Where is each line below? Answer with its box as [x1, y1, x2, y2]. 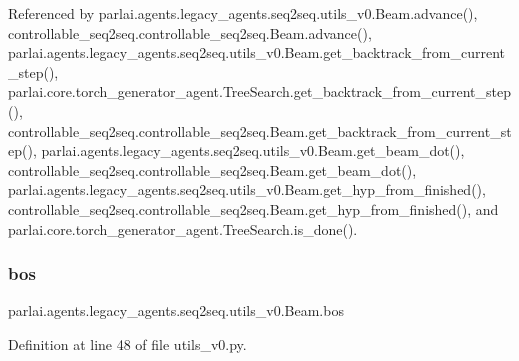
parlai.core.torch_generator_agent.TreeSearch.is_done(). [8, 218, 358, 239]
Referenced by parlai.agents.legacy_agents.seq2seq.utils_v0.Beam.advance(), [8, 3, 478, 23]
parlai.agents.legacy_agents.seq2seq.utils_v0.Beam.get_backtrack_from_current [8, 42, 505, 63]
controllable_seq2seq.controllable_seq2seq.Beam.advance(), [8, 22, 372, 43]
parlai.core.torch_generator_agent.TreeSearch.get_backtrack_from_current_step [8, 81, 511, 102]
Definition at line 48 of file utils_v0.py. [8, 333, 247, 354]
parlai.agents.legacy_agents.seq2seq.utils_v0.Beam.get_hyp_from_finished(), [8, 179, 486, 200]
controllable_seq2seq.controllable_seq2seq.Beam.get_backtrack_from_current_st [8, 120, 512, 141]
